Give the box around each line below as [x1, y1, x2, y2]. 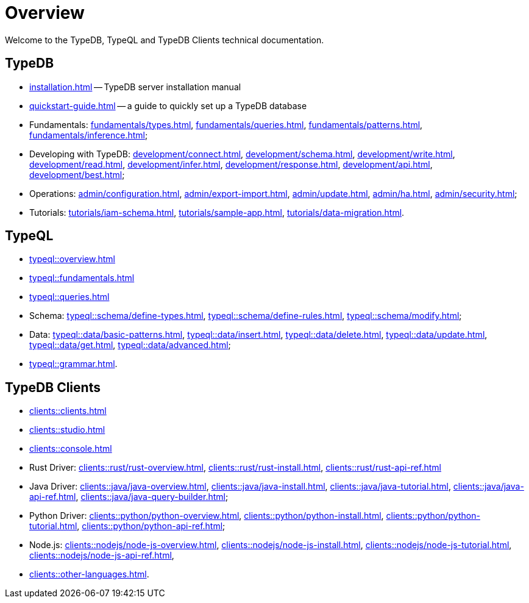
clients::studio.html [29, 424, 105, 435]
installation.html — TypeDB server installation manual [29, 81, 241, 92]
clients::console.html [29, 443, 112, 454]
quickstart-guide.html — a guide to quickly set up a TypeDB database [29, 100, 307, 111]
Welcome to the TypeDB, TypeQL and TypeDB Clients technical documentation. [5, 34, 324, 45]
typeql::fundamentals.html [29, 273, 135, 284]
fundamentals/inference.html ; [29, 129, 148, 140]
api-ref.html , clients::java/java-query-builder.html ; [29, 491, 229, 502]
